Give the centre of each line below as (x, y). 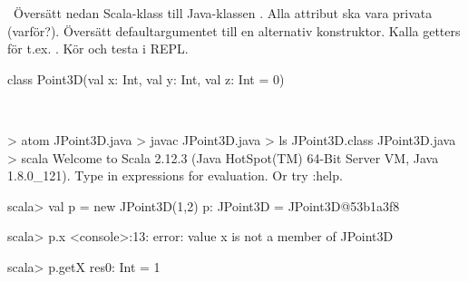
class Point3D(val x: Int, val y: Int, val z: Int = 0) (146, 78)
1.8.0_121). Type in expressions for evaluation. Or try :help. (175, 175)
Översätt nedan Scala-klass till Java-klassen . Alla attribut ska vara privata (223, 13)
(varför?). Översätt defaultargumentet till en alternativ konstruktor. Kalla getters (234, 30)
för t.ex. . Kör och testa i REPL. (98, 49)
